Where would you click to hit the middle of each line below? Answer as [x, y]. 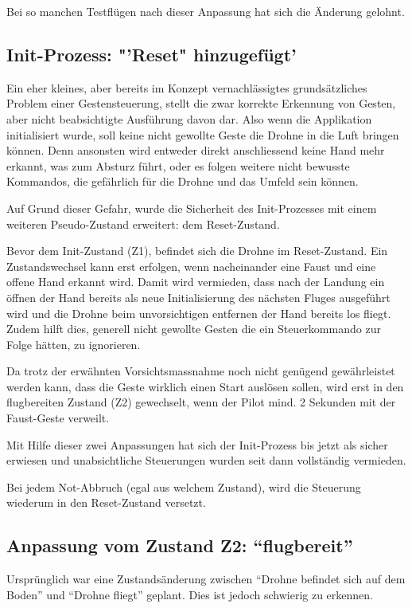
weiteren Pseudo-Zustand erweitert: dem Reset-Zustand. [143, 224]
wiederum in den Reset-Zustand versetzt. [106, 502]
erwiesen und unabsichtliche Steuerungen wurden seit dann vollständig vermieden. [206, 460]
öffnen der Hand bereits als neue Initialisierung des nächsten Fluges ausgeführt [198, 297]
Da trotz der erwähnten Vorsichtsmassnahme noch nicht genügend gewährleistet [201, 371]
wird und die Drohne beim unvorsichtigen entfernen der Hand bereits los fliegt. [199, 313]
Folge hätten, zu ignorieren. [74, 344]
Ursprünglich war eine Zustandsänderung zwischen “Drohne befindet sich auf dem [206, 579]
